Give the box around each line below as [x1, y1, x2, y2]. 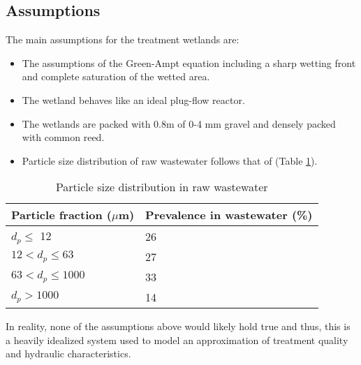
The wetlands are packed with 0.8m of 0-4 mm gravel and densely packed [22, 116, 336, 131]
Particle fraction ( [11, 207, 112, 223]
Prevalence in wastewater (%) [145, 207, 313, 223]
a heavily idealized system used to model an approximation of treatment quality [6, 332, 348, 347]
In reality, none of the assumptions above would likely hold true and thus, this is [6, 319, 351, 334]
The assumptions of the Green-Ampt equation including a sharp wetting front [22, 55, 356, 70]
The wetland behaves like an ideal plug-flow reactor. [22, 92, 245, 107]
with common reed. [22, 130, 105, 144]
